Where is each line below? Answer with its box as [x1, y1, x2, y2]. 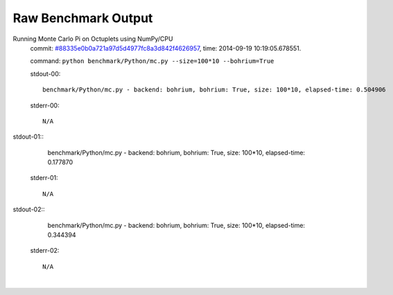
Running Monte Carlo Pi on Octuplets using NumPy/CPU [12, 35, 173, 43]
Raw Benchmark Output [12, 10, 153, 26]
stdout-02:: [12, 205, 45, 214]
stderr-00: [30, 101, 60, 109]
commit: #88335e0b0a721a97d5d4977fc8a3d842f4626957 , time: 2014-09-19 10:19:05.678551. [30, 44, 302, 52]
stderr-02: [30, 247, 60, 255]
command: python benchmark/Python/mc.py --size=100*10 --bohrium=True [30, 57, 274, 65]
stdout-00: [30, 69, 61, 78]
